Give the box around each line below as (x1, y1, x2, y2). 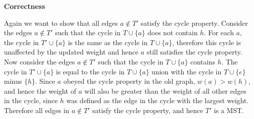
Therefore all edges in (4, 105, 69, 115)
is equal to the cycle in (56, 66, 125, 76)
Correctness (4, 1, 45, 11)
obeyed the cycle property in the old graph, (63, 76, 195, 86)
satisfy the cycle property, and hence (92, 105, 203, 115)
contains (190, 56, 215, 66)
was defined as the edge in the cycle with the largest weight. (66, 95, 249, 106)
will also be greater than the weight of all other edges (84, 85, 247, 96)
